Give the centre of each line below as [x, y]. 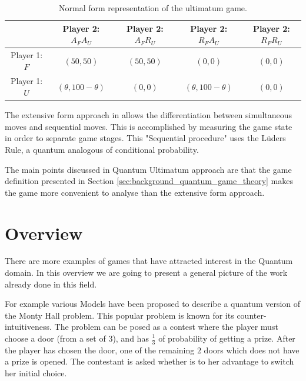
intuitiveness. [28, 327]
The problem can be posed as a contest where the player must [166, 327]
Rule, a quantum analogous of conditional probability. [102, 149]
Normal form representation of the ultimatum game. [153, 8]
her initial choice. [36, 373]
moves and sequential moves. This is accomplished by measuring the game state [149, 126]
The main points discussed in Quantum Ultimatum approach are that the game [148, 169]
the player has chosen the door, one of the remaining [100, 350]
